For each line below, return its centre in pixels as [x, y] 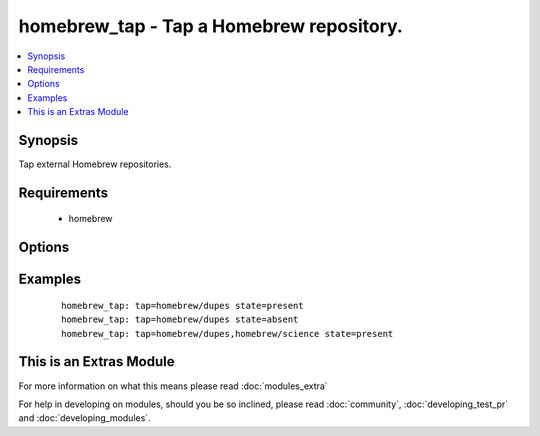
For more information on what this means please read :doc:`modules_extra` [173, 386]
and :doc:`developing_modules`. [84, 418]
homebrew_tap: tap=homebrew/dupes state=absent [180, 319]
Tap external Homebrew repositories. [95, 164]
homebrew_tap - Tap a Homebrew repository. [211, 26]
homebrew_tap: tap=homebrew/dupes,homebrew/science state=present [227, 333]
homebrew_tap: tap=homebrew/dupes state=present [182, 305]
